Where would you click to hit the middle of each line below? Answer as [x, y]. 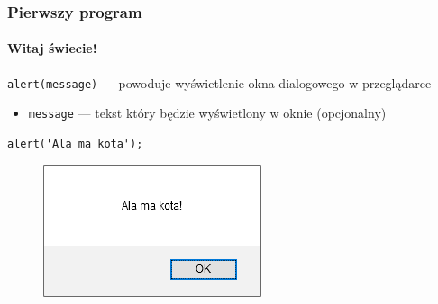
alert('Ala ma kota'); [75, 143]
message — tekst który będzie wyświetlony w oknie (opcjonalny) [207, 113]
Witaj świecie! [52, 48]
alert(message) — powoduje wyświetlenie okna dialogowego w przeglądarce [219, 82]
